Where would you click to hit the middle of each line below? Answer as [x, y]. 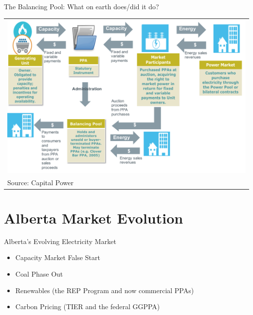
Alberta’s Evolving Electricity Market [60, 241]
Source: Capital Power [40, 182]
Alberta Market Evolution [94, 218]
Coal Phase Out [39, 273]
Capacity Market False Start [58, 257]
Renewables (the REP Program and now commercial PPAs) [105, 290]
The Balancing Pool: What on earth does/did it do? [81, 6]
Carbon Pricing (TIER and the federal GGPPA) [88, 306]
